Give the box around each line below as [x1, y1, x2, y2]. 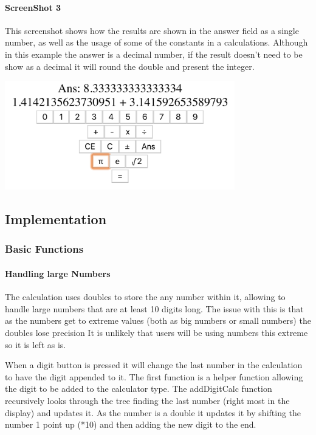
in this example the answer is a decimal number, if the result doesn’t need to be [5, 47, 303, 60]
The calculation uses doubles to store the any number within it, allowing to [5, 290, 286, 303]
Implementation [5, 210, 107, 228]
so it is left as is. [5, 338, 66, 351]
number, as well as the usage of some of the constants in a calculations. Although [5, 36, 308, 49]
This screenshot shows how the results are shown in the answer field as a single [5, 24, 299, 36]
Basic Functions [5, 241, 84, 256]
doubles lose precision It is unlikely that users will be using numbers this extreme [5, 326, 308, 338]
